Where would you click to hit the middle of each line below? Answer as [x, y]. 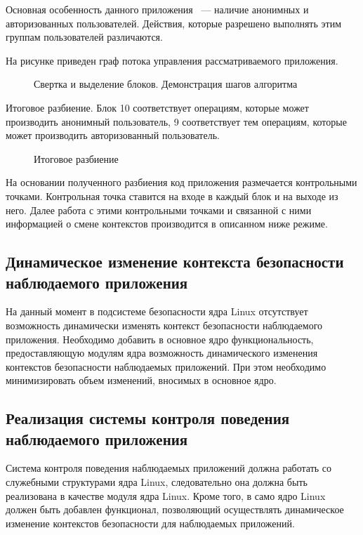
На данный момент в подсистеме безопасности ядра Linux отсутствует [157, 311]
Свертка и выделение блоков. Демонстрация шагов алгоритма [166, 84]
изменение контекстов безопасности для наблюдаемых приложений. [150, 523]
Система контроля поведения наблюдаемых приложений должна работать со [169, 468]
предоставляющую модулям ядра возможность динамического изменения [162, 353]
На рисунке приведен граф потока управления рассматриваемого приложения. [172, 60]
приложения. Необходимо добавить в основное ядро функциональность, [160, 339]
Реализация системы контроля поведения [148, 418]
